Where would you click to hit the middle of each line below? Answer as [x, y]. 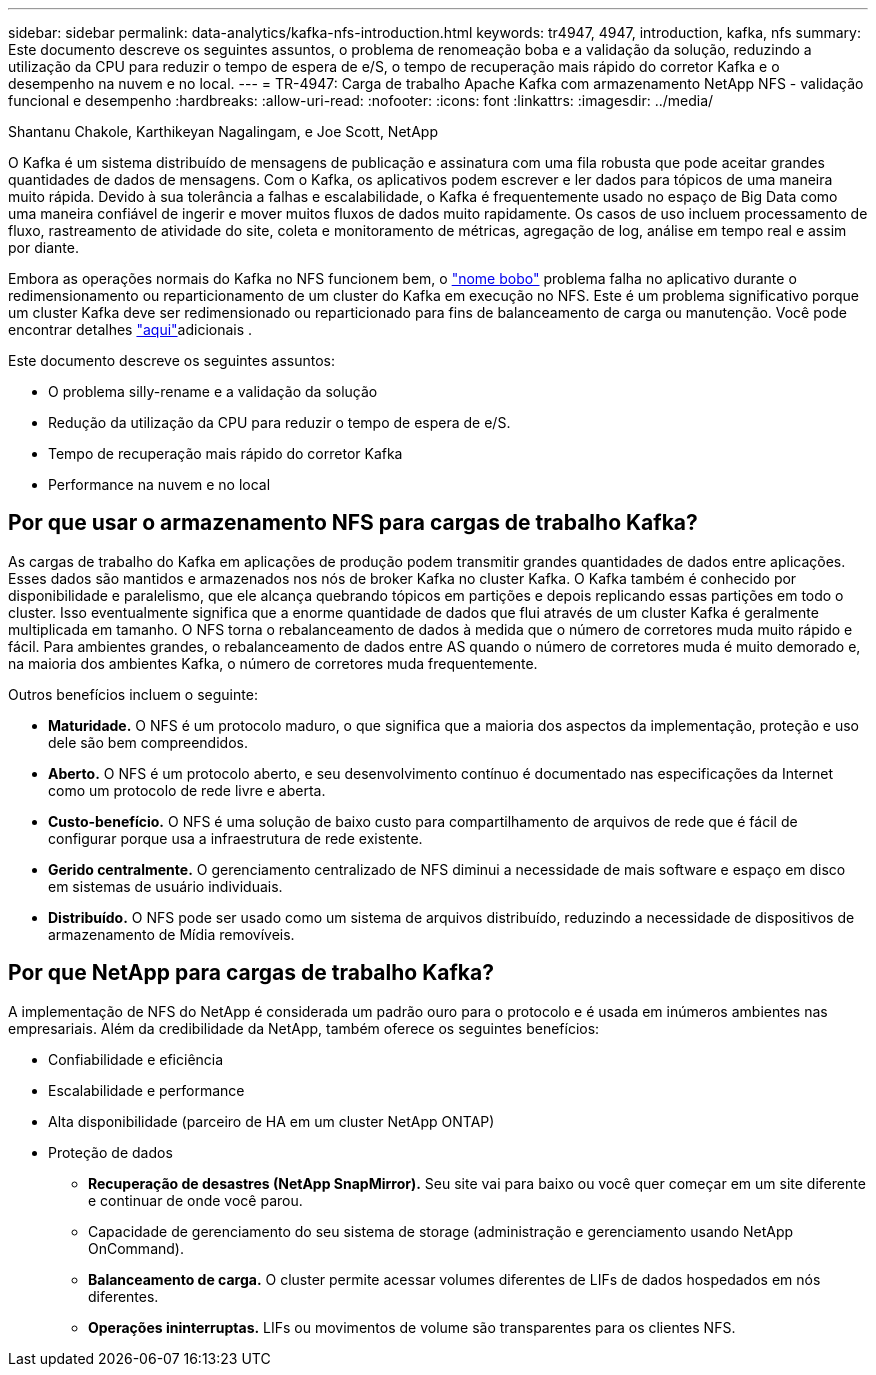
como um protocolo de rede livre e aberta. [187, 790]
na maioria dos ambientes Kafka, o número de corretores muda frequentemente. [273, 663]
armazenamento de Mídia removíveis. [171, 934]
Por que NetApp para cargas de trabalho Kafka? [251, 973]
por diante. [43, 247]
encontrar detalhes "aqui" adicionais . [130, 329]
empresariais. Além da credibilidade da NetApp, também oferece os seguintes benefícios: [304, 1028]
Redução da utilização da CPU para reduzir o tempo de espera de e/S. [279, 422]
